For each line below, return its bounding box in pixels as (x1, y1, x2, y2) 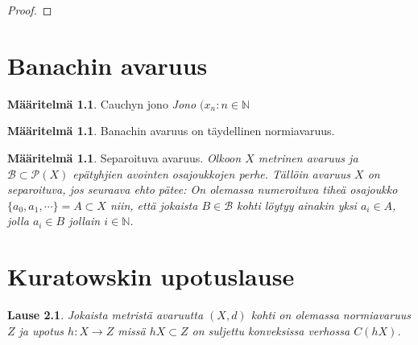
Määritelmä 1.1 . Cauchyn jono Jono (7, 95, 197, 112)
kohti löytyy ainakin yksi (237, 196, 357, 213)
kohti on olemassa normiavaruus (250, 306, 411, 322)
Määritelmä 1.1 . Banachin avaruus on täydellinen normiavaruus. (7, 122, 335, 139)
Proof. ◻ (7, 2, 52, 18)
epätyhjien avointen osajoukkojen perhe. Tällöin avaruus (72, 165, 351, 182)
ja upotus (19, 322, 64, 339)
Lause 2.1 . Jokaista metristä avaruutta (7, 306, 204, 322)
